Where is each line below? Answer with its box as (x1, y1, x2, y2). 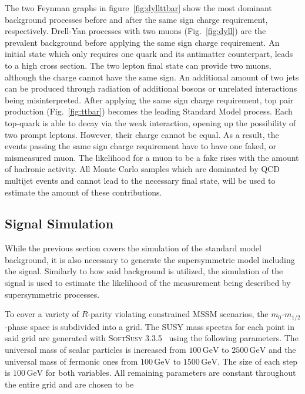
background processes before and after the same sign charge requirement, (5, 13, 268, 25)
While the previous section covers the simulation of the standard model (5, 242, 262, 254)
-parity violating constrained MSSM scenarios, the (88, 308, 269, 320)
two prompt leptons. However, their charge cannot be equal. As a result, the (5, 128, 279, 140)
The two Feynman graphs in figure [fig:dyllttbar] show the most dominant (5, 2, 272, 14)
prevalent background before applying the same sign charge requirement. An (5, 36, 280, 48)
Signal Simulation (5, 214, 114, 233)
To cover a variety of (5, 308, 79, 320)
